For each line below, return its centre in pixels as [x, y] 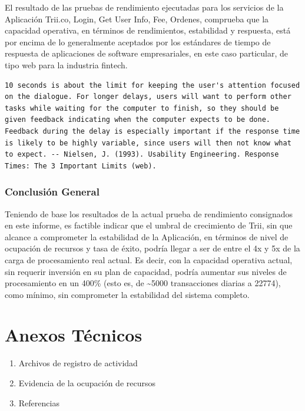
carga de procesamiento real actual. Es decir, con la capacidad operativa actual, [149, 259]
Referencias [39, 402]
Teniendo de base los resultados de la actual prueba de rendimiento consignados [149, 213]
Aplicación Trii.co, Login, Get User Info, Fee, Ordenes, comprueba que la [137, 19]
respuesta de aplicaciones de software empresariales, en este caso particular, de [147, 53]
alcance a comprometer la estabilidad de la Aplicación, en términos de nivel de [147, 236]
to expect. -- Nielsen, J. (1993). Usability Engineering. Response [142, 155]
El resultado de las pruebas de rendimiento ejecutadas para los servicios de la [144, 7]
